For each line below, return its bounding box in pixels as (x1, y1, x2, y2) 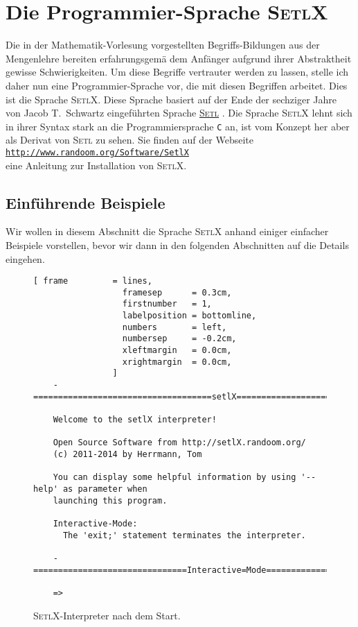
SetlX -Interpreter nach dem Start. (33, 608, 181, 622)
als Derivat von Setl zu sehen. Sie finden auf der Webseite (6, 132, 253, 147)
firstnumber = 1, (122, 299, 212, 309)
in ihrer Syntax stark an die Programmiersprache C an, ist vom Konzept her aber (6, 119, 350, 133)
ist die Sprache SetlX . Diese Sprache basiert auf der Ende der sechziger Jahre (6, 92, 337, 106)
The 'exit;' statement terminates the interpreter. (62, 530, 306, 540)
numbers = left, (122, 322, 227, 332)
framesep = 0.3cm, (122, 287, 232, 298)
